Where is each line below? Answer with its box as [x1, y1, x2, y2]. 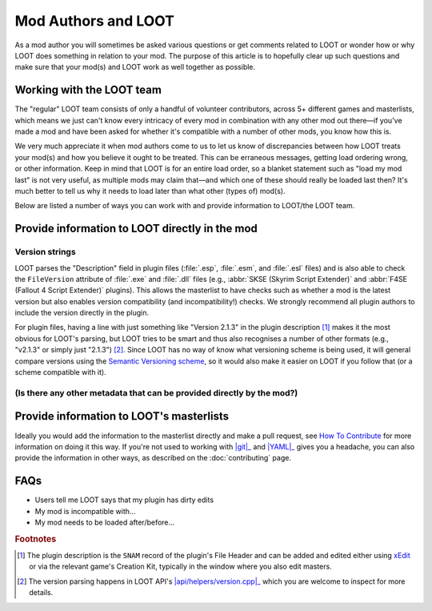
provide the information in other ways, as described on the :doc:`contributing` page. [14, 453, 292, 463]
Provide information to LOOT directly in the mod [14, 222, 258, 235]
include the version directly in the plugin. [14, 308, 150, 318]
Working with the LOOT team [14, 83, 162, 97]
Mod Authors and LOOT [14, 12, 175, 30]
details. [29, 588, 54, 597]
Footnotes [14, 533, 57, 545]
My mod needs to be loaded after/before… [34, 517, 175, 527]
